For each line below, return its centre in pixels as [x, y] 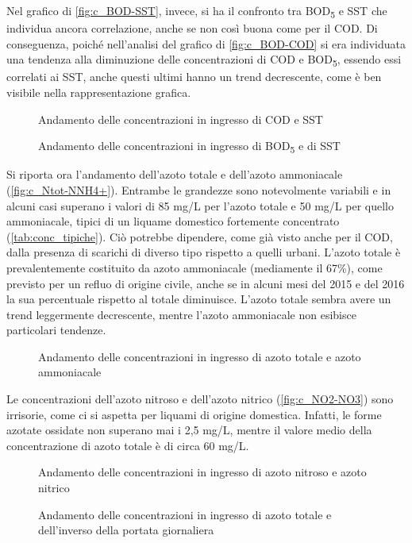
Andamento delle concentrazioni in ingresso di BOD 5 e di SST [189, 147]
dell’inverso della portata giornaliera [126, 530]
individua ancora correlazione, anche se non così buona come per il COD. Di [192, 28]
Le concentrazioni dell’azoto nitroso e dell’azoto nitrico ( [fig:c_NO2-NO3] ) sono [200, 399]
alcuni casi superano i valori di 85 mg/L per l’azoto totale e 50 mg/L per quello [200, 205]
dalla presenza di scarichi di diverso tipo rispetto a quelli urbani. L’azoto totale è [204, 252]
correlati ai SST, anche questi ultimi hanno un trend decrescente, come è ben [194, 77]
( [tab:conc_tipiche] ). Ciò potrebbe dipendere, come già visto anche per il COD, [200, 236]
